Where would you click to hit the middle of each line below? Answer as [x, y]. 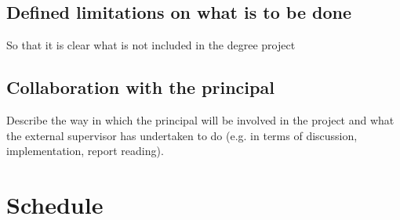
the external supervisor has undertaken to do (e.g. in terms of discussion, [182, 135]
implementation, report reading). [85, 151]
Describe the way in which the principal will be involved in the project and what [200, 120]
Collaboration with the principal [140, 87]
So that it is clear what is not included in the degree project [151, 45]
